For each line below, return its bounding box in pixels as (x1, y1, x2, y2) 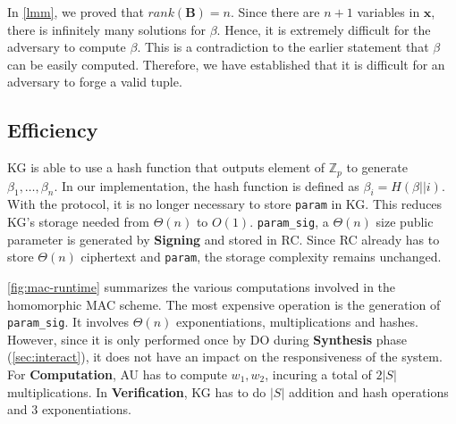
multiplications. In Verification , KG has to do (7, 382, 266, 401)
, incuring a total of (265, 365, 372, 384)
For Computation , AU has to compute (7, 365, 227, 384)
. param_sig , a (249, 212, 329, 231)
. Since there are (230, 3, 320, 21)
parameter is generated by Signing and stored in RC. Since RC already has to (7, 229, 440, 248)
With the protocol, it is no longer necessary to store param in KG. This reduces (7, 195, 443, 213)
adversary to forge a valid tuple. (7, 72, 182, 91)
